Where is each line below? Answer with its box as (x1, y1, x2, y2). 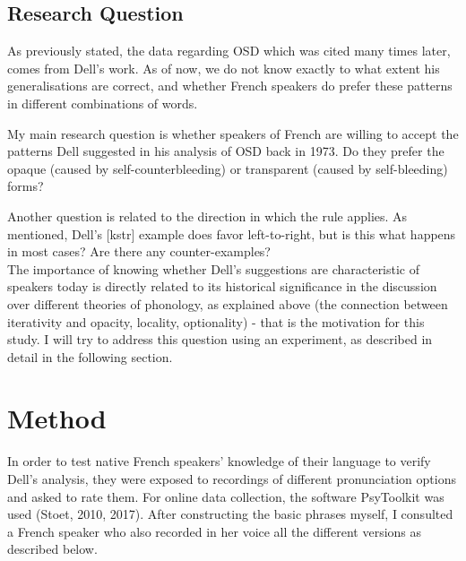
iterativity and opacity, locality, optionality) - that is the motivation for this (7, 312, 425, 331)
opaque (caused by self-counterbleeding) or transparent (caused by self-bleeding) (7, 159, 448, 177)
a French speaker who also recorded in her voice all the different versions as (7, 522, 422, 540)
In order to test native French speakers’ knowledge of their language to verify (7, 452, 431, 470)
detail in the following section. (7, 347, 173, 366)
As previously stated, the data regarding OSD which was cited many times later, (7, 41, 451, 60)
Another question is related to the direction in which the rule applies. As (7, 206, 408, 225)
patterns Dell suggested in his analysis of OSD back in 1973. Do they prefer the (7, 142, 444, 160)
